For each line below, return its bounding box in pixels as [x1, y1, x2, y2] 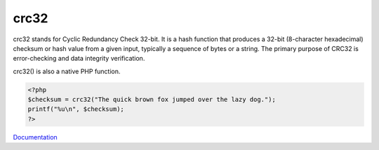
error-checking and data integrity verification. [13, 54, 145, 63]
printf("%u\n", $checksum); [27, 105, 124, 113]
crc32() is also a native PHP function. [13, 67, 121, 75]
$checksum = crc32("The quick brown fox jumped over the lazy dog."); [27, 96, 277, 104]
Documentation [13, 133, 58, 141]
